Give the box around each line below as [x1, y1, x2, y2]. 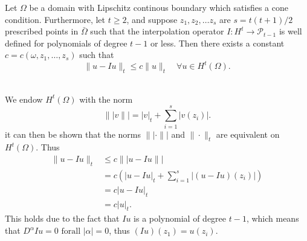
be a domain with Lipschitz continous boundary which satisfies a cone [29, 1, 288, 13]
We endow [5, 92, 43, 105]
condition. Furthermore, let [5, 13, 106, 25]
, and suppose [126, 13, 178, 25]
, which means [246, 212, 299, 225]
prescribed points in [5, 25, 79, 37]
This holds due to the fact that [5, 212, 120, 225]
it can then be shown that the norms [5, 127, 141, 140]
